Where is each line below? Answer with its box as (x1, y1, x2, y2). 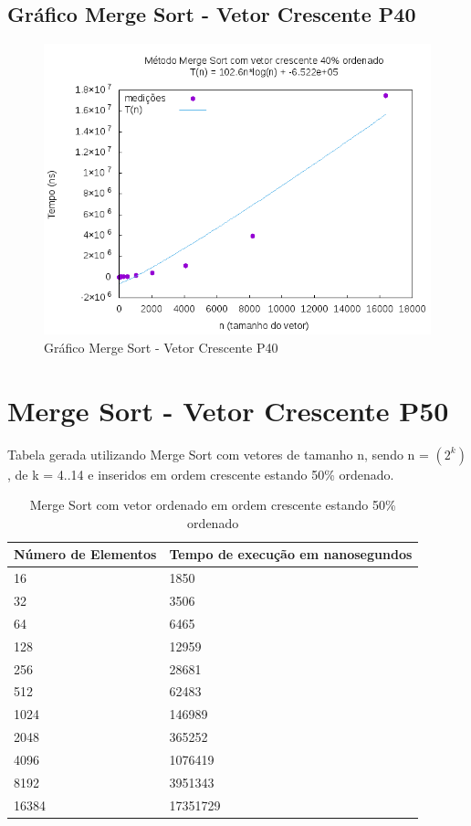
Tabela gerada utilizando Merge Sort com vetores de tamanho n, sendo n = (7, 444, 429, 463)
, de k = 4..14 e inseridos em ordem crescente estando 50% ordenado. (7, 464, 394, 483)
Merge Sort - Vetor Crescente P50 (7, 391, 449, 429)
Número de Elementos (14, 545, 157, 564)
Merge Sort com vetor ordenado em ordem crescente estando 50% (29, 495, 396, 514)
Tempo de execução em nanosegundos (169, 545, 413, 564)
